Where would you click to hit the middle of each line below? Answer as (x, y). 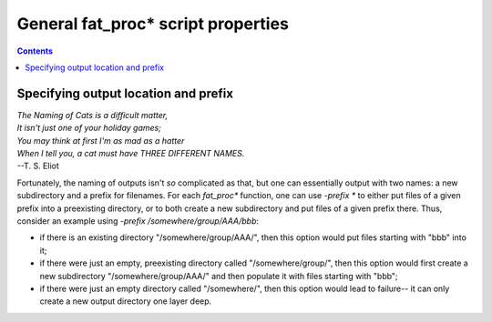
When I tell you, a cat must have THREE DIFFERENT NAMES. (131, 154)
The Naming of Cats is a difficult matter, (92, 115)
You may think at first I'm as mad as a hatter (101, 140)
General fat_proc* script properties (153, 24)
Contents (35, 51)
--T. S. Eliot (38, 166)
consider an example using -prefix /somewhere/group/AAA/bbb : (138, 221)
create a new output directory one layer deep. (126, 301)
